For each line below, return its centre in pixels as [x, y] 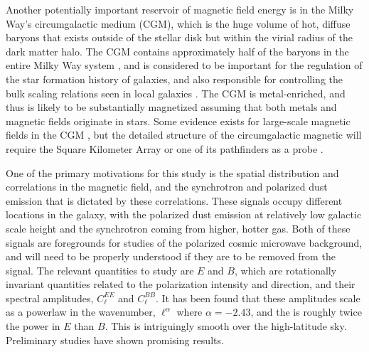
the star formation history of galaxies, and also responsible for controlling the [175, 79]
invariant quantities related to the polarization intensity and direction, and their [181, 284]
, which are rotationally [285, 270]
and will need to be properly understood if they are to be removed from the [171, 256]
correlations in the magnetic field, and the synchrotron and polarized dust [167, 187]
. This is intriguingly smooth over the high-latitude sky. [226, 326]
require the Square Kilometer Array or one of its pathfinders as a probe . [165, 148]
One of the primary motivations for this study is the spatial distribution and [172, 172]
